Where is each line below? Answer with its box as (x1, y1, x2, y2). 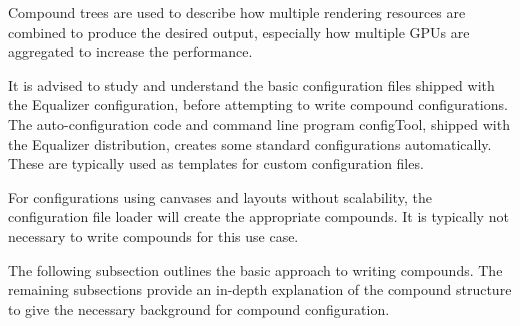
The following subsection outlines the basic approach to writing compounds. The (8, 259, 503, 280)
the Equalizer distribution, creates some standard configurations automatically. (8, 133, 492, 154)
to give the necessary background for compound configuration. (8, 298, 390, 319)
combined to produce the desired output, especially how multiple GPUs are (8, 21, 470, 42)
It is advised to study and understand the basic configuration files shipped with (8, 74, 495, 95)
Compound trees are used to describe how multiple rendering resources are (8, 2, 466, 22)
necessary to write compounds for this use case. (8, 225, 299, 246)
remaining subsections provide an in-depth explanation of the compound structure (8, 279, 512, 300)
